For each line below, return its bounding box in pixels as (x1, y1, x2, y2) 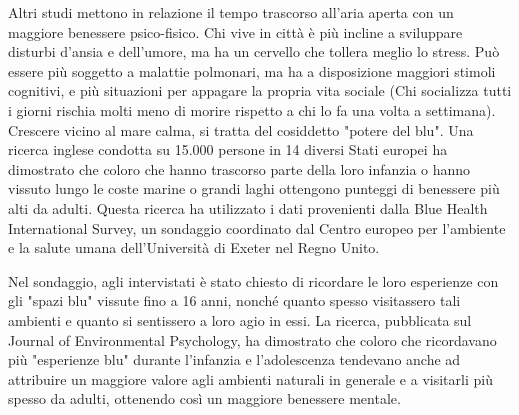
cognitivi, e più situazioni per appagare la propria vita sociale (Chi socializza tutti (8, 80, 512, 101)
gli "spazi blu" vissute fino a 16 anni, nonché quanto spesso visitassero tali (8, 290, 461, 311)
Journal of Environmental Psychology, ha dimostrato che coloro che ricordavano (8, 329, 497, 350)
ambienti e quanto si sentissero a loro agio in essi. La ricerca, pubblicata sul (8, 309, 472, 330)
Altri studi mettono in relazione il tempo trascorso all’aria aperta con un (8, 2, 454, 22)
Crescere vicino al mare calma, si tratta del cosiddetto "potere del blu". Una (8, 119, 474, 140)
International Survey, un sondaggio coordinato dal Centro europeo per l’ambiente (8, 217, 506, 238)
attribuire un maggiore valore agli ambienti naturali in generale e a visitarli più (8, 368, 493, 389)
